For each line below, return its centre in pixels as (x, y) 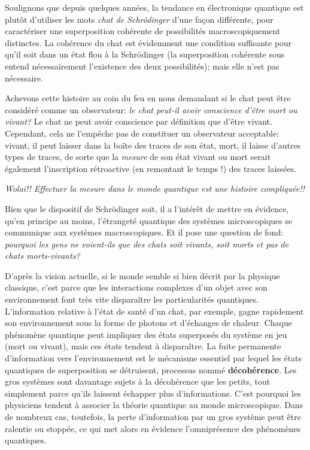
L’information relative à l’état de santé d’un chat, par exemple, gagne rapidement (154, 311)
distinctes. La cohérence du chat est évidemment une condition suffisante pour (148, 42)
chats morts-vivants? (42, 256)
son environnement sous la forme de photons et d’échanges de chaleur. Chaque (148, 323)
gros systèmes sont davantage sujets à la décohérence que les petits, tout (138, 381)
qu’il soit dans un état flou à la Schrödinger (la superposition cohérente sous (145, 54)
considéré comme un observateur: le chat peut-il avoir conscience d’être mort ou (151, 109)
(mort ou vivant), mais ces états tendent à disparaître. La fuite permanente (143, 346)
